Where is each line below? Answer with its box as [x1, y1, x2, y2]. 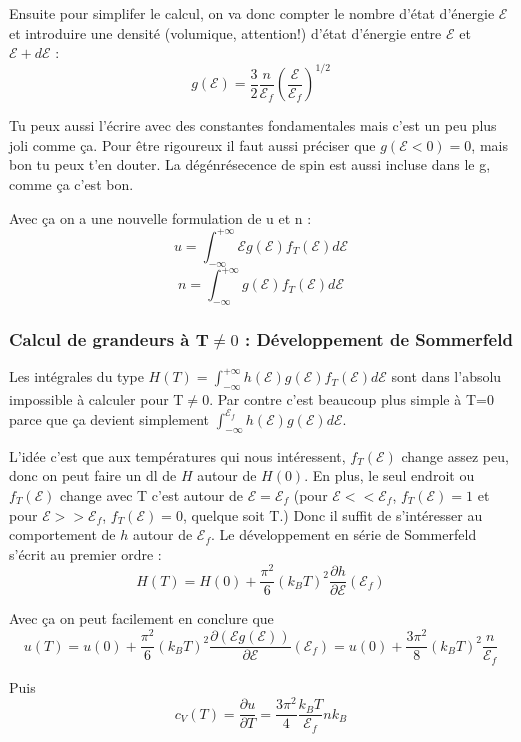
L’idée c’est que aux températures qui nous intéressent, [9, 445, 346, 466]
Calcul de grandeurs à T [9, 326, 209, 351]
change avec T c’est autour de [60, 484, 243, 505]
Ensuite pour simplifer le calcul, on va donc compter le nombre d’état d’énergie [9, 3, 495, 23]
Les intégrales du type [9, 366, 144, 387]
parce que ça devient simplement [9, 408, 209, 429]
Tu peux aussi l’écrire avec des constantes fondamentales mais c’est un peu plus [9, 115, 497, 136]
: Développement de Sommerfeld [244, 326, 513, 351]
